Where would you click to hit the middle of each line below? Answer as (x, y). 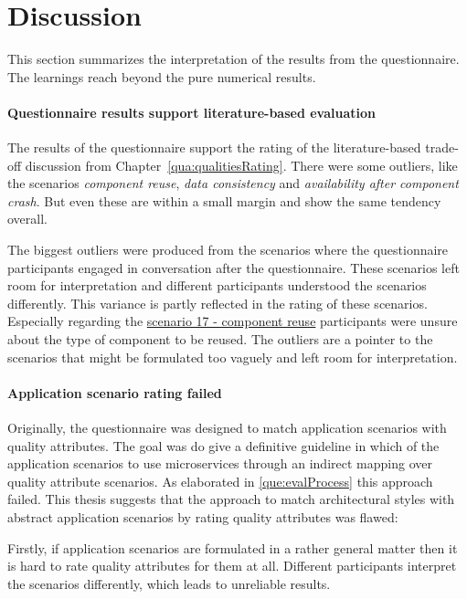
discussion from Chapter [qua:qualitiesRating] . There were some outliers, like (241, 165)
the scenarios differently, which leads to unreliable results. (169, 583)
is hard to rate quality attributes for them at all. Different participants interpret (232, 566)
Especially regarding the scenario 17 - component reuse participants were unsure (233, 321)
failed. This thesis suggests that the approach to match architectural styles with (231, 499)
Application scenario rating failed (115, 392)
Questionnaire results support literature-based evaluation (192, 112)
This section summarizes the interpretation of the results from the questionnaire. (233, 59)
